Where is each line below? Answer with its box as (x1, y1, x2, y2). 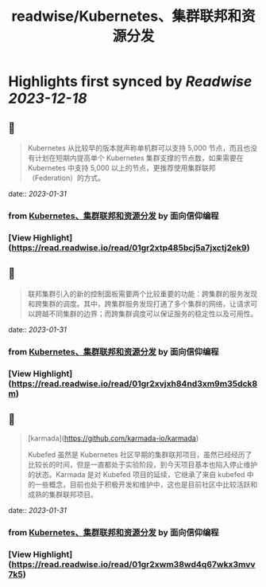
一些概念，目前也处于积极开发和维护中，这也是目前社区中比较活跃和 (34, 479, 258, 490)
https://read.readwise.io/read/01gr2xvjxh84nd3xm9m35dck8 (11, 378, 258, 389)
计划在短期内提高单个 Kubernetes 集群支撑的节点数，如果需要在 (34, 153, 244, 162)
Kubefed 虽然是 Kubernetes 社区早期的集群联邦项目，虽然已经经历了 (27, 450, 253, 460)
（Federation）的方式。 (27, 173, 106, 182)
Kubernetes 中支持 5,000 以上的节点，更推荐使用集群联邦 (27, 163, 216, 172)
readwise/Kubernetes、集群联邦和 (11, 7, 242, 25)
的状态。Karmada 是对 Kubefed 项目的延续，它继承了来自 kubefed (27, 470, 245, 479)
